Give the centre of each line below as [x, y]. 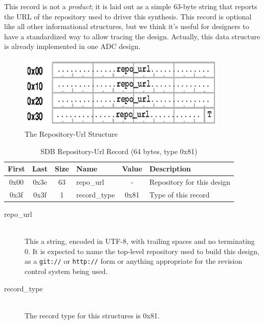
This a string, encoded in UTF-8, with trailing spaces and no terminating [140, 241]
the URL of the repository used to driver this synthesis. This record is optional [128, 16]
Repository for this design [190, 181]
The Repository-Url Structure [71, 133]
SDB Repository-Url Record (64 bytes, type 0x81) [119, 151]
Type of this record [179, 194]
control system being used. [66, 271]
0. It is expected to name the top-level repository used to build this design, [142, 251]
